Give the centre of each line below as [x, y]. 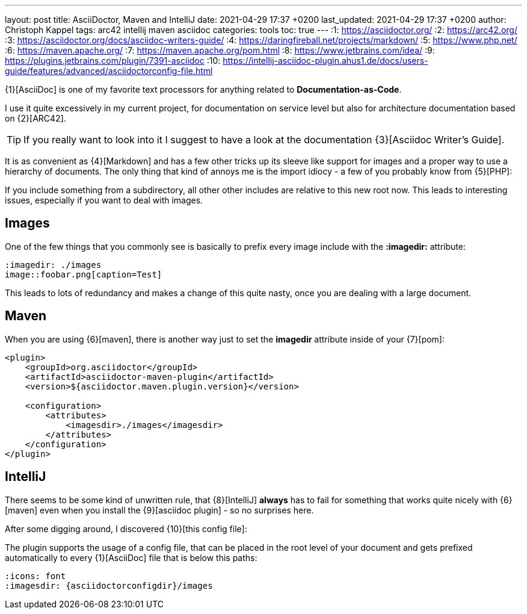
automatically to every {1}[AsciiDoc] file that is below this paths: [131, 557]
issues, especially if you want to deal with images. [104, 200]
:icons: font [35, 576]
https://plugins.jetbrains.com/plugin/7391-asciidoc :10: [113, 60]
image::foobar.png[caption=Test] [84, 274]
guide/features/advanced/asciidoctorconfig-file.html [109, 71]
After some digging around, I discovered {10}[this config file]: [126, 529]
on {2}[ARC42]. [35, 118]
